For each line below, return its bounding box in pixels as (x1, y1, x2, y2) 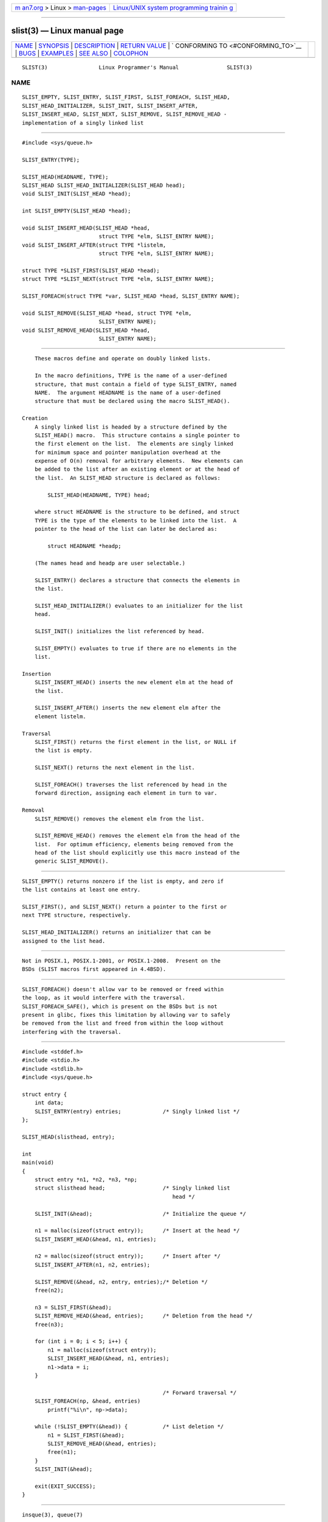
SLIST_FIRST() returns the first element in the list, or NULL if (34, 738, 237, 745)
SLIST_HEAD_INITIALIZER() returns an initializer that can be (22, 929, 211, 936)
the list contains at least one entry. (22, 886, 141, 893)
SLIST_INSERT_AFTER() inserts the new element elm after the (34, 704, 221, 712)
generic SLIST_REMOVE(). (34, 858, 109, 864)
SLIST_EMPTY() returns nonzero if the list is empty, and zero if (22, 877, 224, 885)
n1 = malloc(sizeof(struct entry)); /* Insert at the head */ (34, 1227, 240, 1234)
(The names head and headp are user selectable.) (34, 559, 185, 566)
